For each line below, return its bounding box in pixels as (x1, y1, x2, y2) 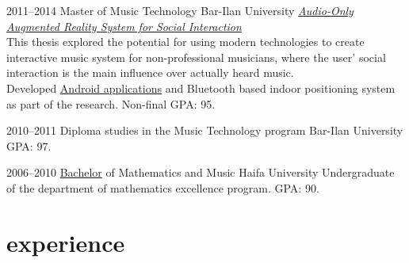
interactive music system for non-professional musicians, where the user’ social (6, 48, 386, 65)
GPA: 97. (6, 137, 52, 154)
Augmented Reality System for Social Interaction (6, 17, 242, 34)
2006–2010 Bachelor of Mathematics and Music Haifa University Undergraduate (6, 164, 395, 181)
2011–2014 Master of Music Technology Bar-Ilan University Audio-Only (6, 2, 354, 18)
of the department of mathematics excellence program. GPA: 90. (6, 179, 319, 196)
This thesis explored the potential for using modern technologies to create (6, 33, 365, 50)
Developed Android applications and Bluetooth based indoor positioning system (6, 79, 396, 96)
